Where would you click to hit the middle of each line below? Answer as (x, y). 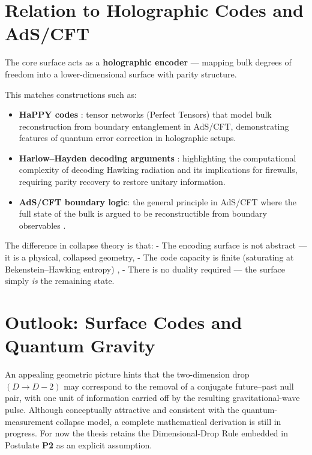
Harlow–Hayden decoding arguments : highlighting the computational (157, 158)
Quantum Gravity (80, 345)
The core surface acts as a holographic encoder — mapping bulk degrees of (148, 62)
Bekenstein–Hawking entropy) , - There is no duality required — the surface (145, 269)
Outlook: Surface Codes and (124, 322)
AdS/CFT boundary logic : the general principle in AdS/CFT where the (158, 201)
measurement (29, 421)
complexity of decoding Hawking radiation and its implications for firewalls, (158, 170)
